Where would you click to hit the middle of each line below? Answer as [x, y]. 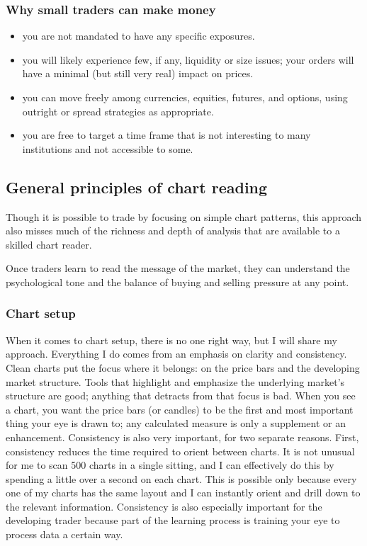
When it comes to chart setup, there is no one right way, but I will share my [171, 340]
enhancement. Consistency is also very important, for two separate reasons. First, [182, 437]
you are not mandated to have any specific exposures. [139, 36]
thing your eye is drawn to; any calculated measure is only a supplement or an [176, 423]
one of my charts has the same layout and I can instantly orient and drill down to [183, 493]
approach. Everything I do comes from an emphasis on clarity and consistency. [176, 354]
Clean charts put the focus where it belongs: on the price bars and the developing [183, 367]
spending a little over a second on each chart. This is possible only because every [181, 478]
